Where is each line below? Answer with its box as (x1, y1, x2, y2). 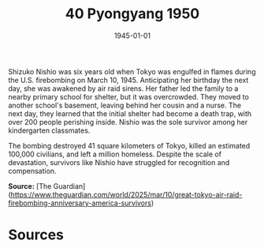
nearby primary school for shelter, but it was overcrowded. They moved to (8, 92, 250, 101)
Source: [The (8, 181, 52, 190)
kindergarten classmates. (8, 126, 91, 135)
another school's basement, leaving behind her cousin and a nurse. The (8, 100, 242, 110)
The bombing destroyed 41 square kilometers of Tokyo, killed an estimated (8, 141, 251, 150)
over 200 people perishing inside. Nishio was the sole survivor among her (8, 117, 248, 126)
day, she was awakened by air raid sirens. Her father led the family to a (8, 84, 239, 93)
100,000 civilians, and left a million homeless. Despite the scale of (8, 149, 222, 159)
